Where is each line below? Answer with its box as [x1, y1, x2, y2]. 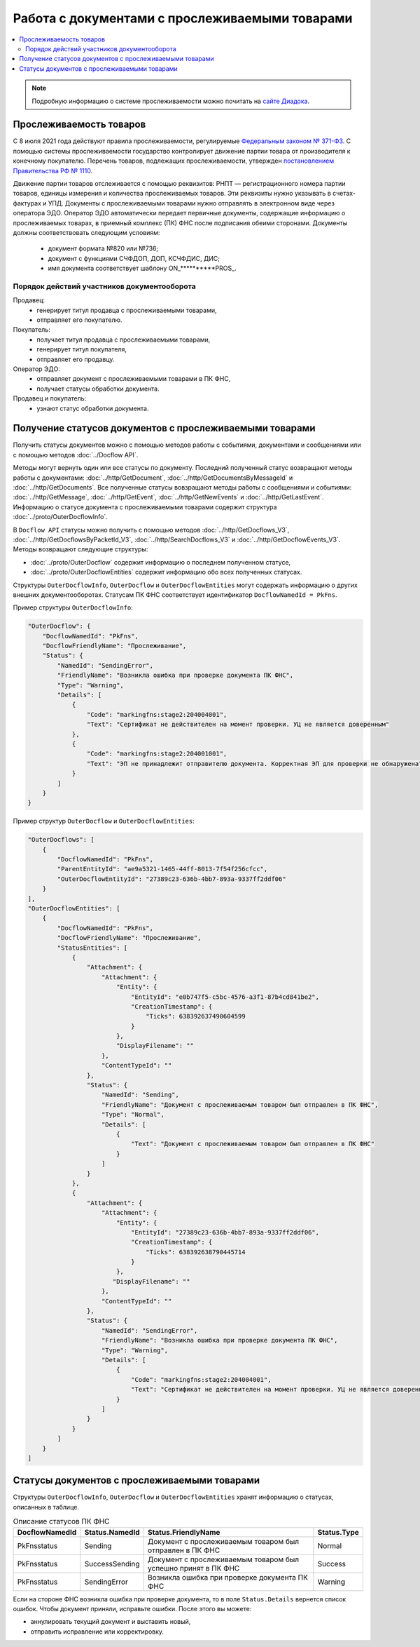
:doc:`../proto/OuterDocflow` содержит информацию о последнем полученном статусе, [30, 558, 291, 566]
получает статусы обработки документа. [36, 384, 160, 393]
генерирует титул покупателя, [36, 345, 127, 354]
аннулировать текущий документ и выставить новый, [30, 1618, 191, 1626]
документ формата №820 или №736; [48, 244, 159, 253]
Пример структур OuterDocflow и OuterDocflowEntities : [13, 817, 195, 826]
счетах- [332, 189, 356, 198]
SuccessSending [84, 1559, 140, 1568]
